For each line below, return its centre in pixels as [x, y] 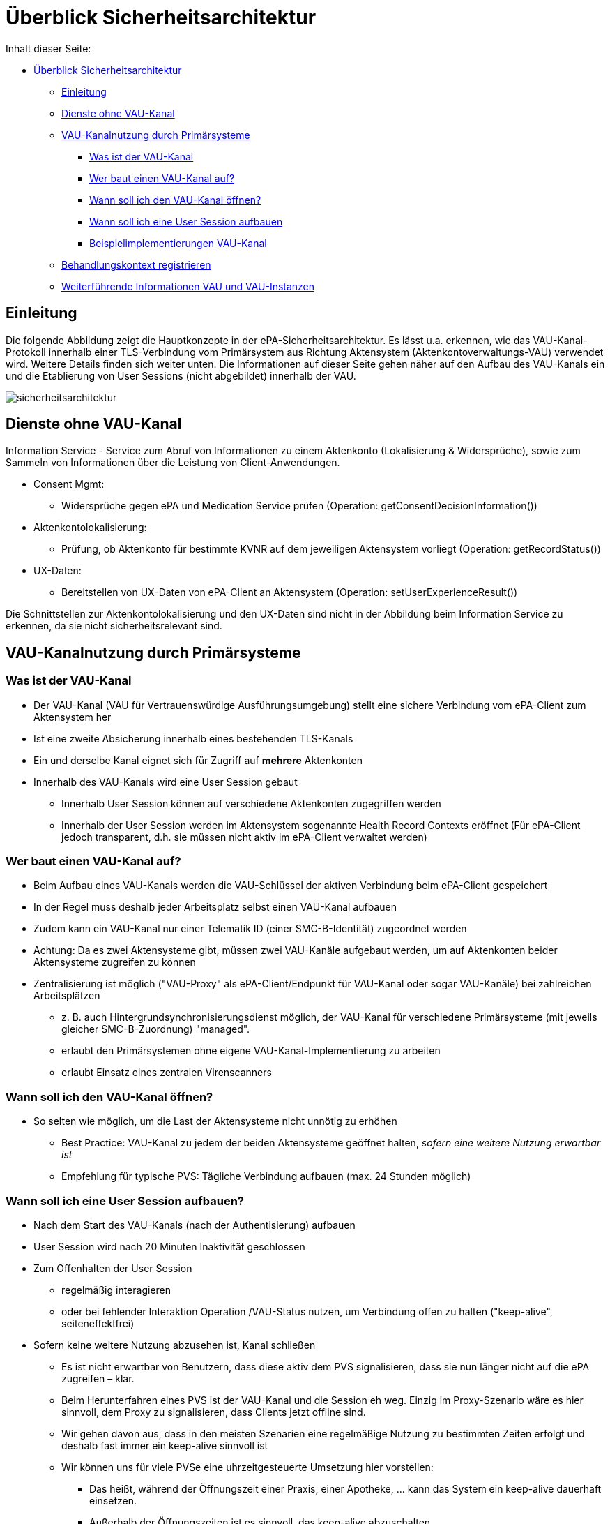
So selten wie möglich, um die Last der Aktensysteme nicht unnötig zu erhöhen [215, 1121]
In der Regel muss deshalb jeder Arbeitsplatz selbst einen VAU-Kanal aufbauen [215, 907]
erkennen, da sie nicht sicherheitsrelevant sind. [114, 626]
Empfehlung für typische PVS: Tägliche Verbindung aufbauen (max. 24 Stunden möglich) [266, 1176]
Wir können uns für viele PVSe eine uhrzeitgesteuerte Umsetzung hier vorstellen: [247, 1467]
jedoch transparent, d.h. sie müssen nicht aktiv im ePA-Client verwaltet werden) [244, 837]
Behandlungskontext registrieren [136, 264]
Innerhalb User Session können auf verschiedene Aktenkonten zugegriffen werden [251, 803]
